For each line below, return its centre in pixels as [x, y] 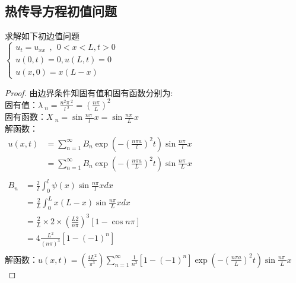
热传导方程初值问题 [61, 11]
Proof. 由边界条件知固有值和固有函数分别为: [89, 92]
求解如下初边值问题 [42, 36]
